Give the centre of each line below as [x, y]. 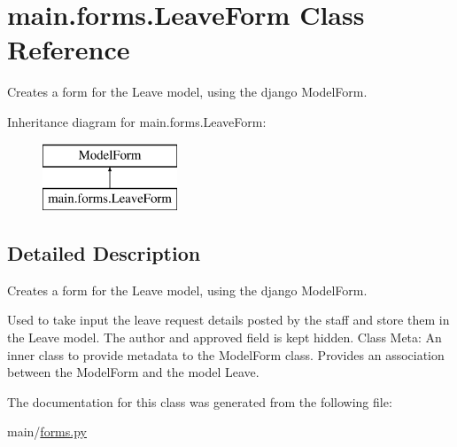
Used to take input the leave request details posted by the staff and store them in [228, 320]
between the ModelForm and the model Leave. [133, 372]
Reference [69, 49]
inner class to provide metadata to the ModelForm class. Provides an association [226, 354]
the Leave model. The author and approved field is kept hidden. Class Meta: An [225, 337]
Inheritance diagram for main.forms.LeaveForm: [137, 121]
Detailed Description [104, 253]
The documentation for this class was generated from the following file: [200, 401]
